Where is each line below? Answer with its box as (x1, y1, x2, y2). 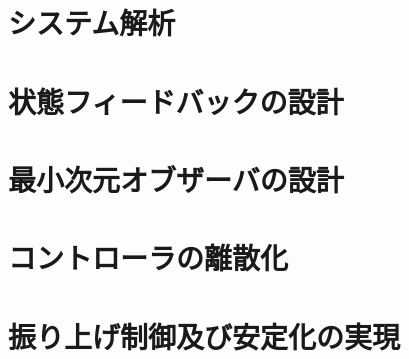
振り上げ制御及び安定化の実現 (8, 315, 401, 356)
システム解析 (8, 2, 176, 43)
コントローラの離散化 (8, 237, 289, 278)
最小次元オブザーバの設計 (8, 158, 344, 199)
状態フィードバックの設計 (8, 80, 344, 121)
